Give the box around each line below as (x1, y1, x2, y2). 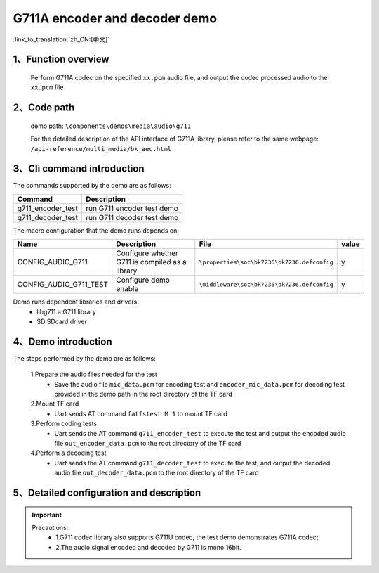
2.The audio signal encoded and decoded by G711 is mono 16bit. (55, 543, 241, 551)
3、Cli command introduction (13, 162, 145, 175)
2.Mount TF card (30, 399, 79, 408)
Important (32, 510, 62, 519)
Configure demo (116, 275, 170, 285)
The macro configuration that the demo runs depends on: (13, 226, 179, 235)
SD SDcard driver (36, 317, 88, 326)
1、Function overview (13, 53, 109, 65)
